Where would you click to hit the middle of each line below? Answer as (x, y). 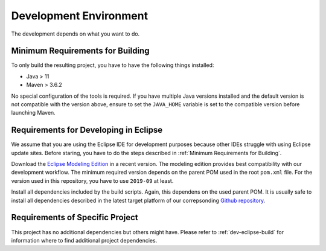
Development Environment (79, 16)
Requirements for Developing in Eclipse (87, 130)
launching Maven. (33, 113)
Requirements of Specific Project (75, 218)
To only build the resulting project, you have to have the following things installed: (113, 65)
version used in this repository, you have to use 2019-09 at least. (92, 180)
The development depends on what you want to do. (75, 34)
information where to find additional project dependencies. (84, 240)
